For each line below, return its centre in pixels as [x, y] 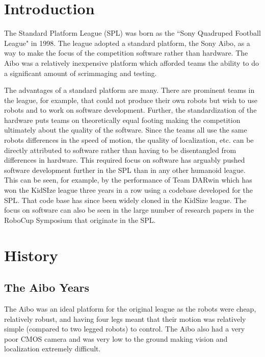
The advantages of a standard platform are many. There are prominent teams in [129, 90]
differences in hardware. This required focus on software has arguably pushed [125, 160]
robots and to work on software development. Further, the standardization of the [130, 110]
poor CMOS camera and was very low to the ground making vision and [116, 338]
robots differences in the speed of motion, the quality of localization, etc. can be [129, 140]
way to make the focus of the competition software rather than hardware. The [126, 53]
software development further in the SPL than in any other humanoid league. [125, 170]
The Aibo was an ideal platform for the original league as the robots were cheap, [130, 308]
